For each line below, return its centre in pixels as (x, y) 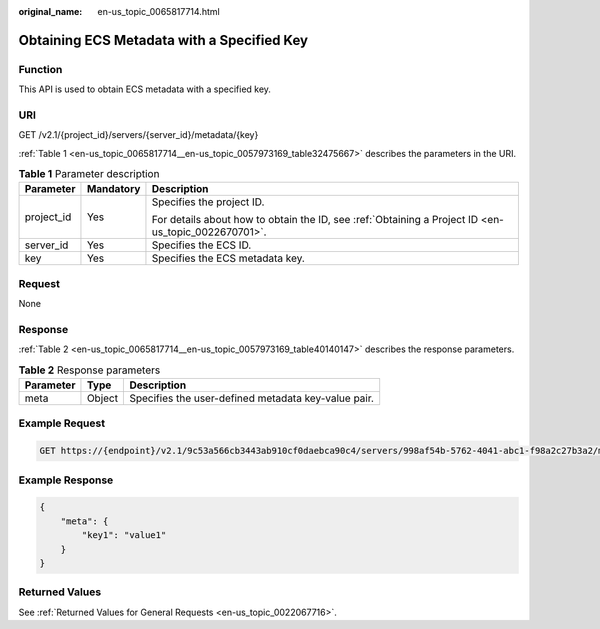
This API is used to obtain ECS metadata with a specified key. (145, 89)
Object (102, 398)
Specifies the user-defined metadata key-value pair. (252, 398)
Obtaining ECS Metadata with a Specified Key (163, 40)
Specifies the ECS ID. (201, 245)
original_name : (50, 11)
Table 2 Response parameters (89, 370)
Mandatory (113, 189)
